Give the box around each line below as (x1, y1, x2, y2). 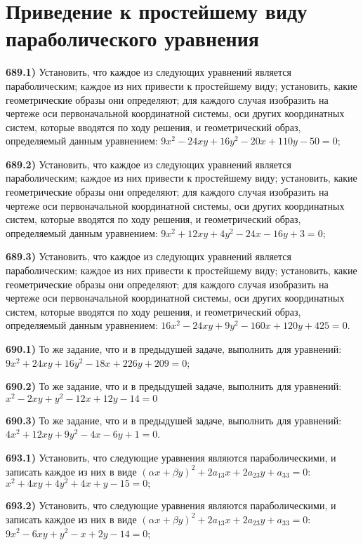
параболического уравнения (6, 24, 259, 53)
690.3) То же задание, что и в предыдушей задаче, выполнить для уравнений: (6, 412, 342, 427)
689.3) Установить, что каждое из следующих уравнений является (6, 249, 292, 264)
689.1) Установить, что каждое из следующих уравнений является (6, 65, 292, 79)
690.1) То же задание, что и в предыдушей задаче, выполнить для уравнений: (6, 342, 342, 356)
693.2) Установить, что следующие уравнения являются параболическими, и (6, 498, 336, 513)
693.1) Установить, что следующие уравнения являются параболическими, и (6, 450, 336, 465)
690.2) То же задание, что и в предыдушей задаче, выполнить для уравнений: (6, 379, 342, 393)
